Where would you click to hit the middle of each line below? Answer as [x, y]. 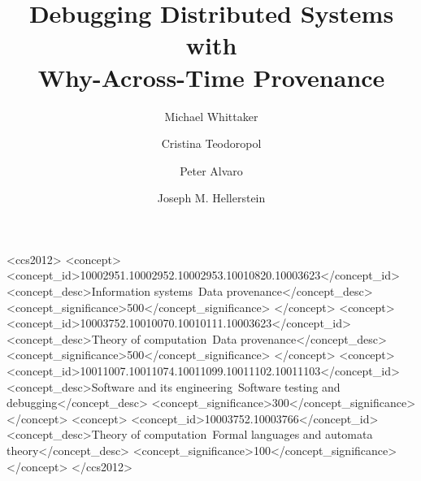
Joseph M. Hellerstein [211, 198]
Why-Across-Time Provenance [211, 77]
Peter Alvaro [211, 170]
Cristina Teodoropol [211, 143]
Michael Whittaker [211, 116]
